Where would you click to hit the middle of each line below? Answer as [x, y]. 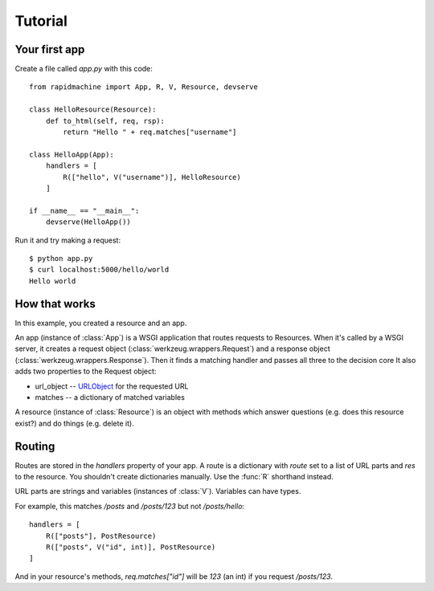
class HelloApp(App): [72, 154]
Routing [35, 446]
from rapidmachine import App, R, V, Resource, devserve [144, 87]
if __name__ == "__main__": [84, 210]
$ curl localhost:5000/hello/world [99, 270]
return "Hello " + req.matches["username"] [150, 132]
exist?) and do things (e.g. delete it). [74, 423]
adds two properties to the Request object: [86, 371]
